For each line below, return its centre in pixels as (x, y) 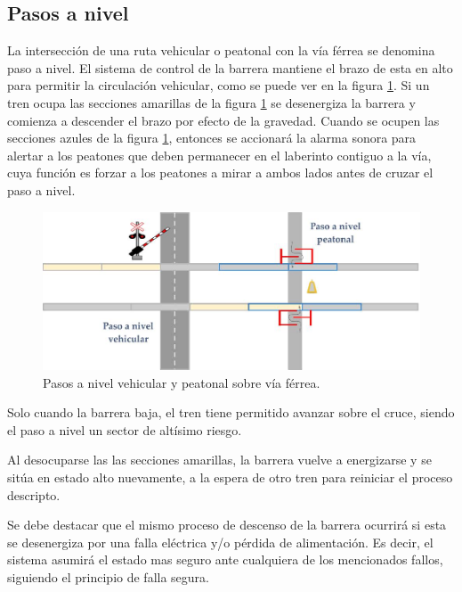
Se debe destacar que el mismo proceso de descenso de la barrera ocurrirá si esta (227, 525)
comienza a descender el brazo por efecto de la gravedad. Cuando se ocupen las (223, 120)
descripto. (34, 494)
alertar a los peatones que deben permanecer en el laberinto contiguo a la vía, (219, 155)
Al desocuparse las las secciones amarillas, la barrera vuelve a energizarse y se (219, 460)
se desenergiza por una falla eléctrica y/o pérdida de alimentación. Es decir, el (220, 542)
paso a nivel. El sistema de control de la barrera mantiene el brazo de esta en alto (230, 67)
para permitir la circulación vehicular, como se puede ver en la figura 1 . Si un (219, 85)
